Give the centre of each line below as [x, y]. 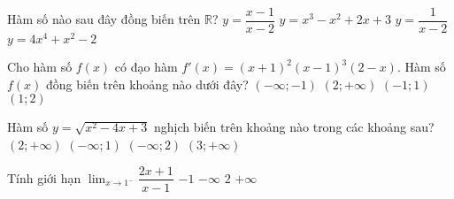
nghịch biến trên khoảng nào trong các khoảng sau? [294, 127]
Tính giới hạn [44, 177]
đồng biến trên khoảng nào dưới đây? [147, 84]
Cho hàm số [40, 67]
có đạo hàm [146, 67]
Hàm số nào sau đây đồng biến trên [104, 19]
